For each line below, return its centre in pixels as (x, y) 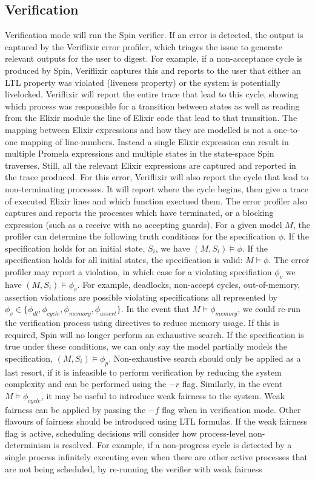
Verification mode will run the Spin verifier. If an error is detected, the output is (154, 35)
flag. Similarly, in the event (232, 384)
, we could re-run (269, 309)
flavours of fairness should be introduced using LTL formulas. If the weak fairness (156, 421)
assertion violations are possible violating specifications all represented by (141, 297)
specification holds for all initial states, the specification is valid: (124, 260)
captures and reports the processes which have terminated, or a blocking (139, 213)
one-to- (287, 129)
